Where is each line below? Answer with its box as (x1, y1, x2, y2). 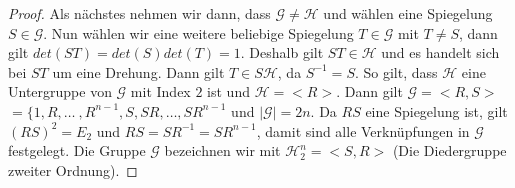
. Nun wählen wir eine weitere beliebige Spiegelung (43, 22, 354, 43)
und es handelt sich (381, 42, 500, 63)
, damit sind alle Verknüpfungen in (256, 120, 470, 141)
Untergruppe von (8, 81, 112, 102)
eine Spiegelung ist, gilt (365, 100, 508, 121)
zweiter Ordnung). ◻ (8, 159, 138, 180)
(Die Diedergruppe (392, 140, 507, 161)
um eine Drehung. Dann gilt (52, 61, 225, 82)
